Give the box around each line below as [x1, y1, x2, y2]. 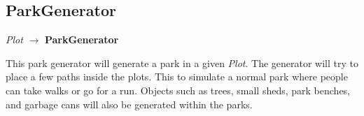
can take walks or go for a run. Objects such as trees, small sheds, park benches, [6, 82, 350, 97]
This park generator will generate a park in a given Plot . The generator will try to [6, 55, 359, 70]
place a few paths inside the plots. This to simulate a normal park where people [6, 69, 348, 84]
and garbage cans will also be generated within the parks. [6, 96, 253, 111]
